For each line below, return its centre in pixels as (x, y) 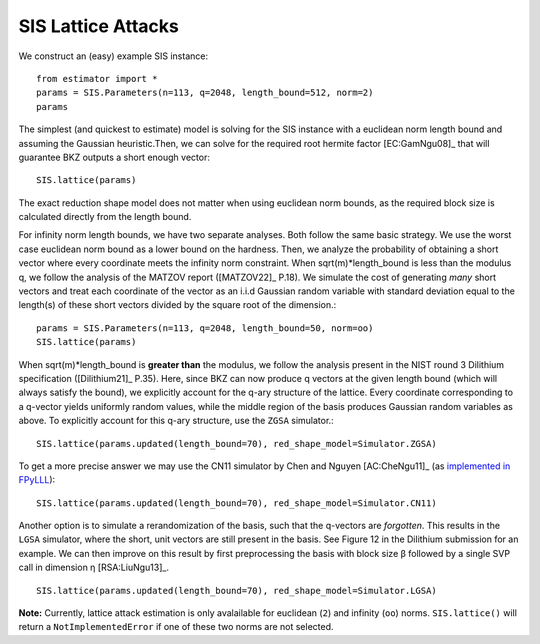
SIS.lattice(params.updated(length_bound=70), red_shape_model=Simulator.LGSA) (236, 590)
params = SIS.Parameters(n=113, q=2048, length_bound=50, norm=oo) (205, 328)
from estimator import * (97, 78)
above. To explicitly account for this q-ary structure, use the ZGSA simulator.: (176, 421)
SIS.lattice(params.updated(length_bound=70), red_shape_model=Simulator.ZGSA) (236, 443)
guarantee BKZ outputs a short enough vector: (114, 157)
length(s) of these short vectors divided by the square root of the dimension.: (177, 305)
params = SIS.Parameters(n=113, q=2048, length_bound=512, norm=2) (205, 93)
